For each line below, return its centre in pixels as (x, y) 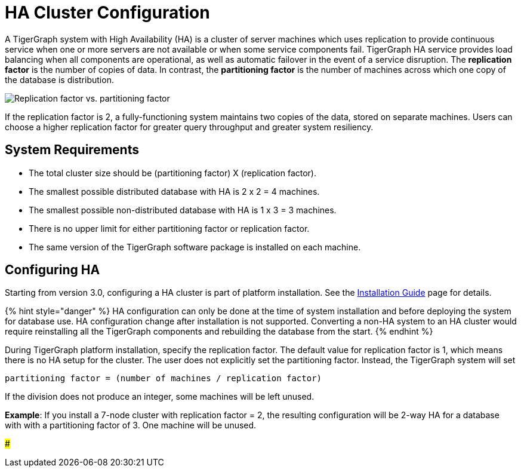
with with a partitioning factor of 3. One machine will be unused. (131, 425)
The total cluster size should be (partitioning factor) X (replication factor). (173, 173)
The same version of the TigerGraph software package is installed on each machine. (195, 247)
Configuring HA (53, 270)
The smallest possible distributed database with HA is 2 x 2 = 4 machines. (174, 191)
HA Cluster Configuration (107, 13)
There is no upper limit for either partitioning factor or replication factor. (169, 228)
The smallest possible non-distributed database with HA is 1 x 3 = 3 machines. (183, 210)
